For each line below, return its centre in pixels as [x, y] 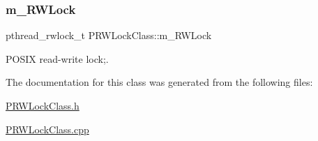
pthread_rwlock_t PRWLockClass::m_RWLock [109, 35]
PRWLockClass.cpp [47, 129]
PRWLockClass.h [43, 105]
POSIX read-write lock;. [57, 58]
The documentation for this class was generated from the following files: [159, 82]
